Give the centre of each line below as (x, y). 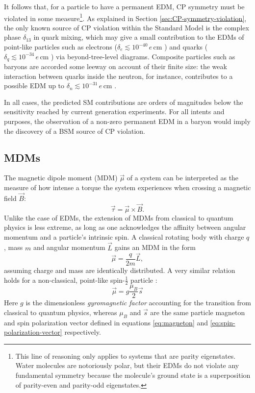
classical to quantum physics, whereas (61, 312)
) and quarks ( (186, 47)
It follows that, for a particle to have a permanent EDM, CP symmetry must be (124, 6)
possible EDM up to (34, 86)
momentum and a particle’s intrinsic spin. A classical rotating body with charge (124, 236)
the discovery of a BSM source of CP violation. (75, 131)
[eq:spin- (223, 322)
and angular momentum (69, 247)
